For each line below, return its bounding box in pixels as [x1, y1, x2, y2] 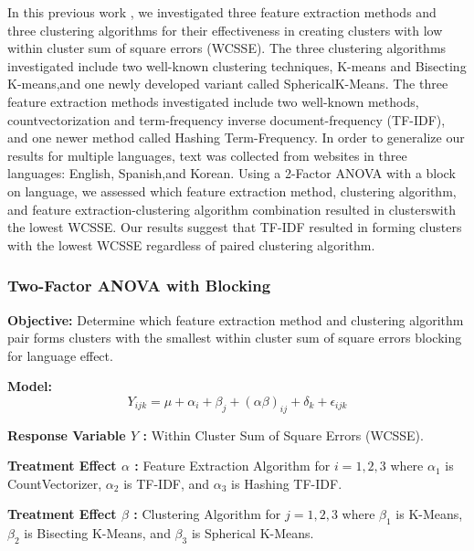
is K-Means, [395, 504, 463, 524]
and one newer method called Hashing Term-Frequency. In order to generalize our [7, 128, 465, 147]
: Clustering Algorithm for [133, 504, 281, 524]
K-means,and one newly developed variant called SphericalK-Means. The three [7, 74, 448, 93]
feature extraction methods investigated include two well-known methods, [7, 91, 419, 111]
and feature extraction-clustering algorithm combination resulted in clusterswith [7, 199, 456, 218]
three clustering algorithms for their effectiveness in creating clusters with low [7, 20, 443, 39]
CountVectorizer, [7, 473, 102, 493]
